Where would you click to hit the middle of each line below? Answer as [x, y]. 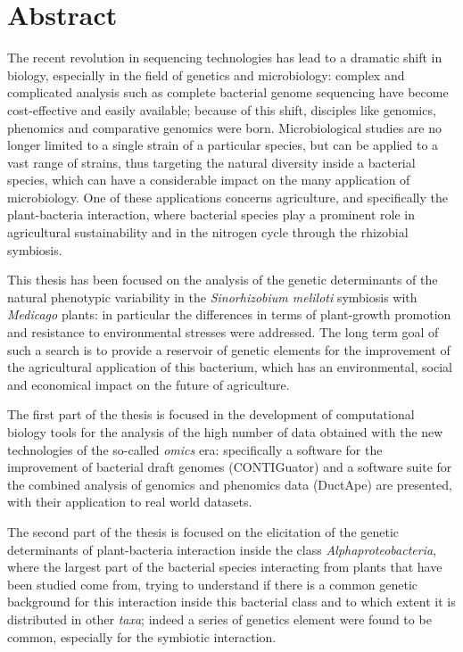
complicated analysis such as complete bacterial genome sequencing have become [228, 92]
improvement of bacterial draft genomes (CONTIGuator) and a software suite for [230, 467]
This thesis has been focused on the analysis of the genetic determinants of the [223, 280]
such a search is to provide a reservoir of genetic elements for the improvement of [229, 349]
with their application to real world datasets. [130, 502]
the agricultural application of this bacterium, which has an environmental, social [230, 367]
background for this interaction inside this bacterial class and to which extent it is [231, 602]
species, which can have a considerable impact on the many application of [209, 180]
